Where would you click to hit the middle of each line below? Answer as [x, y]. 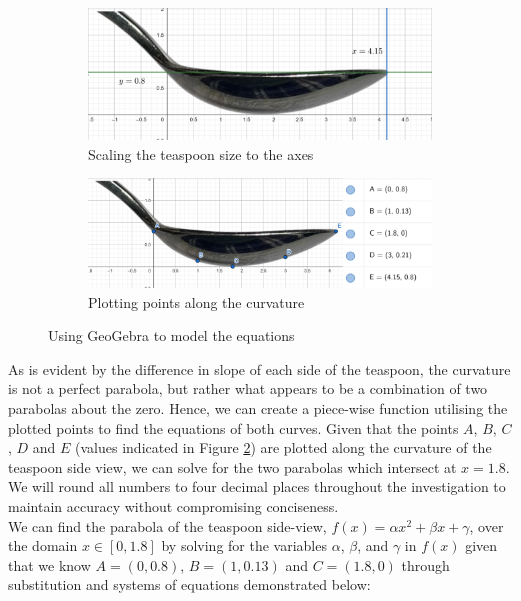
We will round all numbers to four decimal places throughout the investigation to [257, 486]
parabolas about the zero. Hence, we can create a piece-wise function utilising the [258, 408]
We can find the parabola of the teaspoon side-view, [167, 525]
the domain [43, 545]
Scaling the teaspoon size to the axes [201, 153]
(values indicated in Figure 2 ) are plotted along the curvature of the [283, 447]
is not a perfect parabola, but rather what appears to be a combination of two [248, 388]
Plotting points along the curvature [196, 301]
